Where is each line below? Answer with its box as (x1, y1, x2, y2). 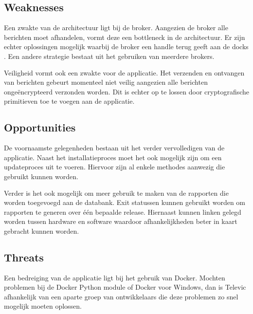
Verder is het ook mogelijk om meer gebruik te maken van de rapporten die (4, 187, 229, 198)
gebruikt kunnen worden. (4, 171, 78, 181)
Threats (4, 249, 44, 264)
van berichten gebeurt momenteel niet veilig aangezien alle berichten (4, 77, 208, 87)
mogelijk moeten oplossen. (4, 301, 82, 311)
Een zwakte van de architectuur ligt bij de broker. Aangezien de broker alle (4, 22, 228, 33)
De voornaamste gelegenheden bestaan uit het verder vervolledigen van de (4, 143, 225, 153)
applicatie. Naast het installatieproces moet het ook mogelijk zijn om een (4, 152, 222, 162)
